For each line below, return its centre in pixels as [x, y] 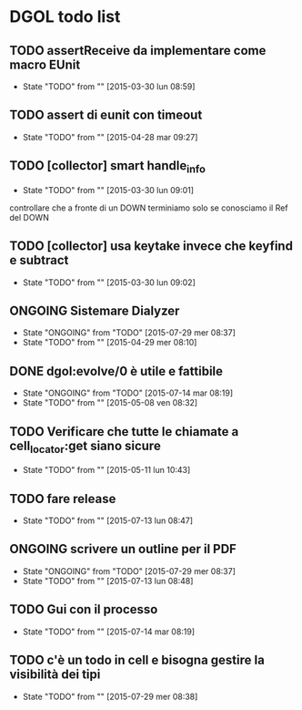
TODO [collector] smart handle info [108, 167]
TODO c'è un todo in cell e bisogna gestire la [137, 660]
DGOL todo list [65, 17]
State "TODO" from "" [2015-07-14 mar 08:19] [109, 632]
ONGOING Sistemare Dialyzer [95, 311]
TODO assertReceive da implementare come [138, 51]
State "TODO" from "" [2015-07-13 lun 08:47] [108, 520]
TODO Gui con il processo [84, 609]
